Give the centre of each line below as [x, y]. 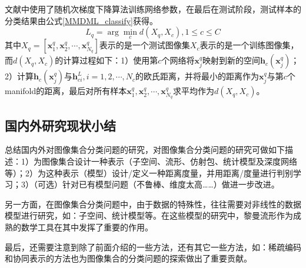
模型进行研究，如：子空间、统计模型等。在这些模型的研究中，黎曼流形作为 [149, 215]
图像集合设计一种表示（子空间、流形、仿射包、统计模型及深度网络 [169, 161]
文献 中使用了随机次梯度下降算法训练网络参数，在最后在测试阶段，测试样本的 [153, 9]
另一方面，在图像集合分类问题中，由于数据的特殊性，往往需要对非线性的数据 [153, 204]
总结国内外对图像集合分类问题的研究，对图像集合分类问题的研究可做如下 [145, 150]
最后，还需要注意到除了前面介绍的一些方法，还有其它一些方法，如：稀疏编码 [153, 247]
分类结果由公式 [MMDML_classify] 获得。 [81, 20]
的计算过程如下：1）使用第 [107, 60]
